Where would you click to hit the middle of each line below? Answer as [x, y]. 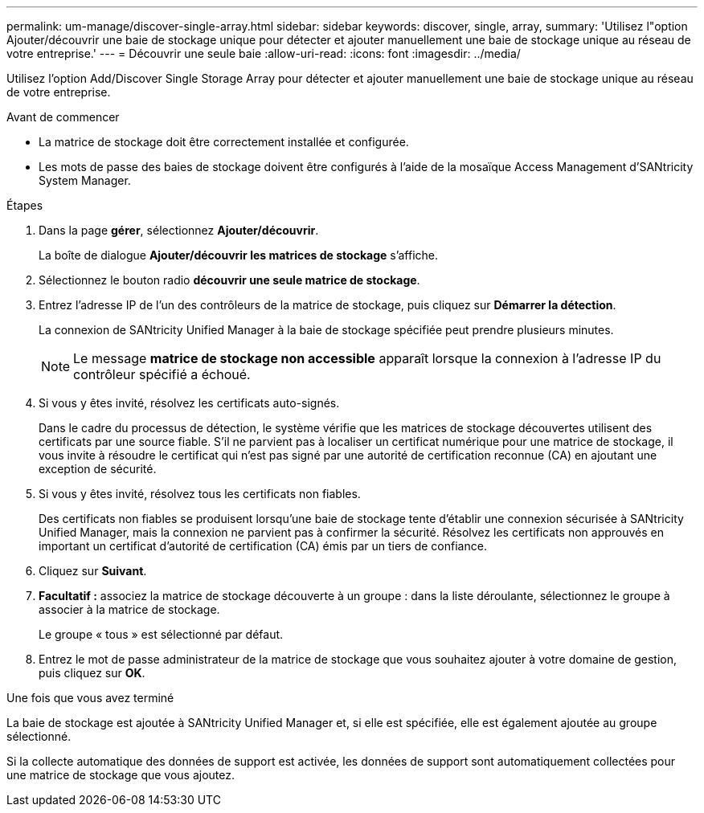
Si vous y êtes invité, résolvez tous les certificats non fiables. [200, 494]
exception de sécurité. [98, 469]
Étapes [25, 205]
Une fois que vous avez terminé [90, 698]
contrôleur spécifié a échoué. [162, 374]
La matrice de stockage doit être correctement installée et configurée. [224, 142]
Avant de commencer [63, 117]
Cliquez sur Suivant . [93, 571]
